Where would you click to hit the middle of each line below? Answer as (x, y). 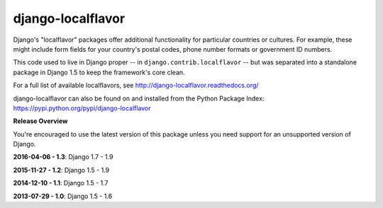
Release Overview (40, 121)
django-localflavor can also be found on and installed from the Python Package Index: (139, 98)
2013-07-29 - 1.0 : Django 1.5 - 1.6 (63, 196)
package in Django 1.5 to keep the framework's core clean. (99, 72)
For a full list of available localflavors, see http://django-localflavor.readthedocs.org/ (136, 86)
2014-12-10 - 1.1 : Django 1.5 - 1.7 (61, 183)
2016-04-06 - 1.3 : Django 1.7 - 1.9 (63, 157)
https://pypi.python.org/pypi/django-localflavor (82, 108)
